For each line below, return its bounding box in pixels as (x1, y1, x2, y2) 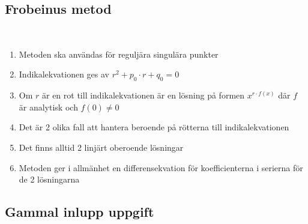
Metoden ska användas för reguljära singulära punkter (19, 47, 219, 60)
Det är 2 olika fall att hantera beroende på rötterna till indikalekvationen (19, 121, 289, 133)
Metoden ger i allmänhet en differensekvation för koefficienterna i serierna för (19, 161, 303, 174)
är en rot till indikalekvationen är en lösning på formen (42, 89, 245, 101)
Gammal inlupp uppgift (5, 202, 154, 221)
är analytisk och (19, 100, 78, 113)
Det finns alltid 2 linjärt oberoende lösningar (19, 141, 184, 153)
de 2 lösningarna (19, 173, 80, 186)
